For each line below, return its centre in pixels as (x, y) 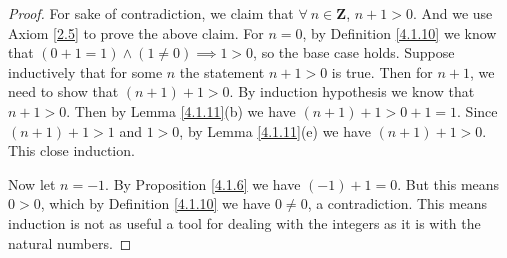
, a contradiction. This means (397, 203)
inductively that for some (85, 71)
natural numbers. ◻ (70, 242)
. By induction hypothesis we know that (352, 91)
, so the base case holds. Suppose (354, 52)
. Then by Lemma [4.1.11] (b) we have (181, 110)
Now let (32, 183)
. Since (477, 110)
